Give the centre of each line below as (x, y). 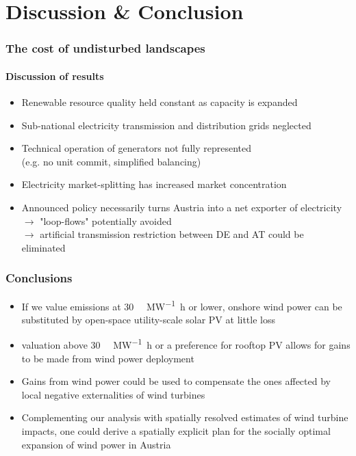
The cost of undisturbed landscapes (105, 48)
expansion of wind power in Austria (96, 444)
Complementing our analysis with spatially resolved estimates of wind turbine (185, 417)
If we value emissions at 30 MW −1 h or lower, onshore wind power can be (182, 305)
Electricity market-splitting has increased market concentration (154, 184)
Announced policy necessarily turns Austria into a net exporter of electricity (182, 207)
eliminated (43, 247)
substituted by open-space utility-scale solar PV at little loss (148, 319)
